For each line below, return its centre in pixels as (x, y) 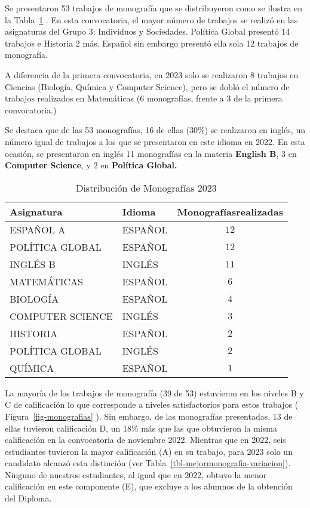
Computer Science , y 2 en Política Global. (91, 165)
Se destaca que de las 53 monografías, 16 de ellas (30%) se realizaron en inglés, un (155, 130)
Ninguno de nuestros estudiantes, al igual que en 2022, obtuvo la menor (136, 474)
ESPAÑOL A (38, 229)
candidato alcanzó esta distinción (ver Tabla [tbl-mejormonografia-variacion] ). (148, 463)
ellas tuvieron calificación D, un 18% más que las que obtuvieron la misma (141, 428)
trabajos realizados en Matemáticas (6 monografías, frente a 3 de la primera (144, 98)
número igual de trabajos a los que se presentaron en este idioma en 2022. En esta (155, 141)
